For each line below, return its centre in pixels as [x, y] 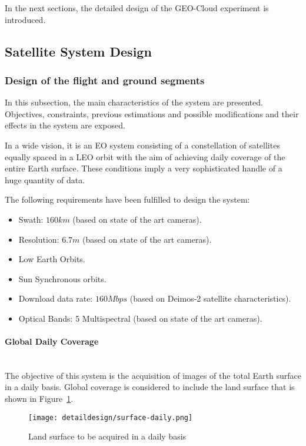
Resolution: [39, 239]
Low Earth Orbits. [52, 259]
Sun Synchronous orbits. [62, 278]
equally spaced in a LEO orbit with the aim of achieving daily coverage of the [145, 156]
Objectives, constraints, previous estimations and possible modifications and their [152, 113]
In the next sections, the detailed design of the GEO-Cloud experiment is [137, 8]
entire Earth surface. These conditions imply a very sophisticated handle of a [144, 168]
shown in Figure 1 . [39, 399]
